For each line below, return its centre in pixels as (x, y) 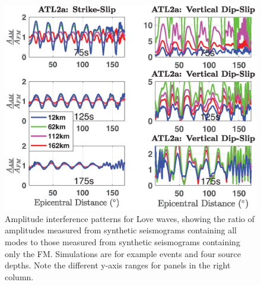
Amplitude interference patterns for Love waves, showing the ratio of (130, 218)
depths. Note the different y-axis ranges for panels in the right (118, 265)
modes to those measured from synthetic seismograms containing (122, 241)
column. (19, 276)
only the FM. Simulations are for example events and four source (123, 253)
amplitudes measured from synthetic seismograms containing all (121, 230)
